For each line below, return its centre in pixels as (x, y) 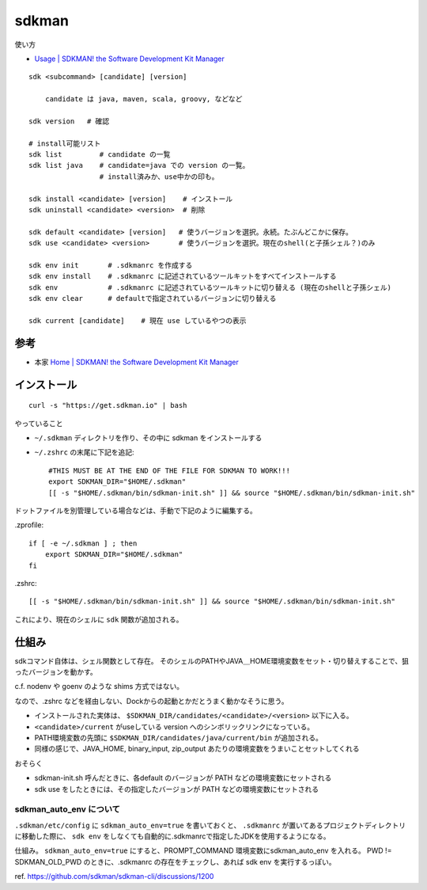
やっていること (39, 423)
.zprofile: (29, 525)
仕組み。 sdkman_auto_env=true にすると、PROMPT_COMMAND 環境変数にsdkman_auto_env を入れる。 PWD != (203, 850)
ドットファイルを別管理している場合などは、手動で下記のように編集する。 (136, 510)
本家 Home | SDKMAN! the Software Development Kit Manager (136, 362)
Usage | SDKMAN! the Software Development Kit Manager (130, 59)
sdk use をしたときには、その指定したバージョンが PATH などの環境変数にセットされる (177, 789)
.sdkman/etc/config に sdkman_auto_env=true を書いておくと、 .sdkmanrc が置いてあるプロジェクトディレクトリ (210, 825)
